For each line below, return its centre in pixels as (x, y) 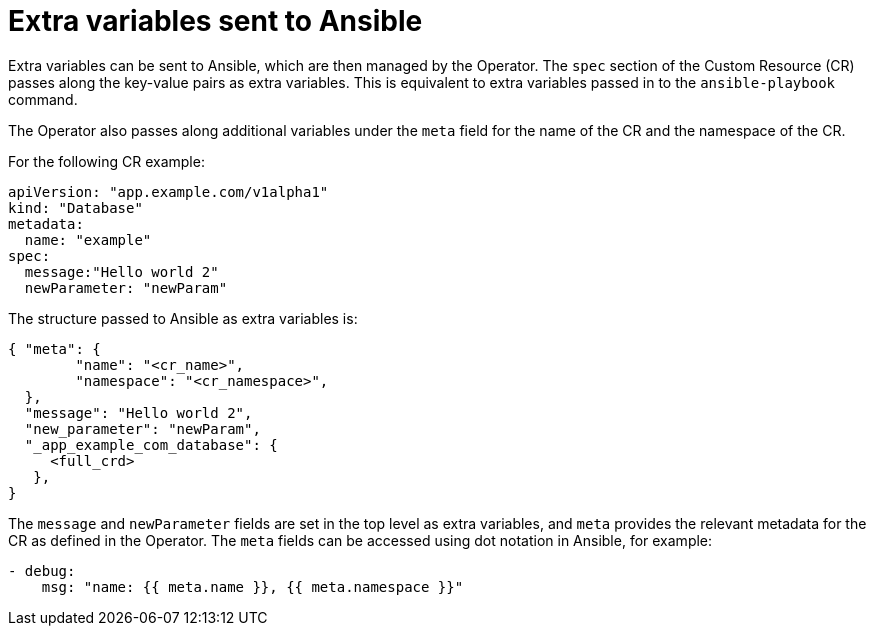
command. (43, 99)
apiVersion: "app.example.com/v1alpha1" (168, 191)
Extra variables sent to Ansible (215, 21)
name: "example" (88, 239)
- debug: (42, 570)
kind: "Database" (75, 207)
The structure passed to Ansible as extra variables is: (183, 318)
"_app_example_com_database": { (151, 444)
